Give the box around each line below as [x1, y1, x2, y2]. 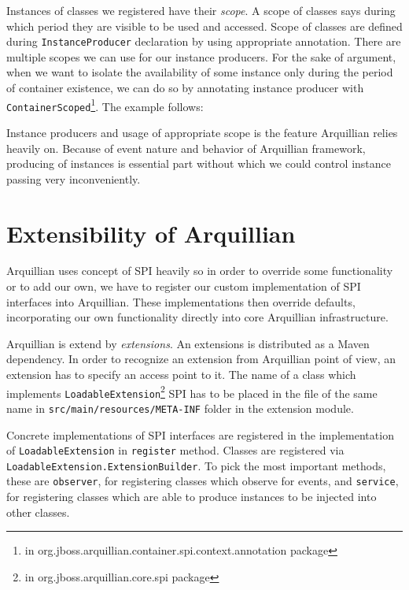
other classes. [6, 503, 70, 520]
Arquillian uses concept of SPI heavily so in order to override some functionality [6, 262, 393, 279]
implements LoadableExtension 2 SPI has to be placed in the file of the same [6, 382, 378, 401]
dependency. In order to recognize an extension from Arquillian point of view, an [6, 351, 396, 367]
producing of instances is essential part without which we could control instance [6, 155, 392, 172]
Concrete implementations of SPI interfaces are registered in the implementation [6, 426, 394, 443]
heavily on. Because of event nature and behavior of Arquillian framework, [6, 139, 366, 156]
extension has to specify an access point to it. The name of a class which [6, 366, 356, 382]
